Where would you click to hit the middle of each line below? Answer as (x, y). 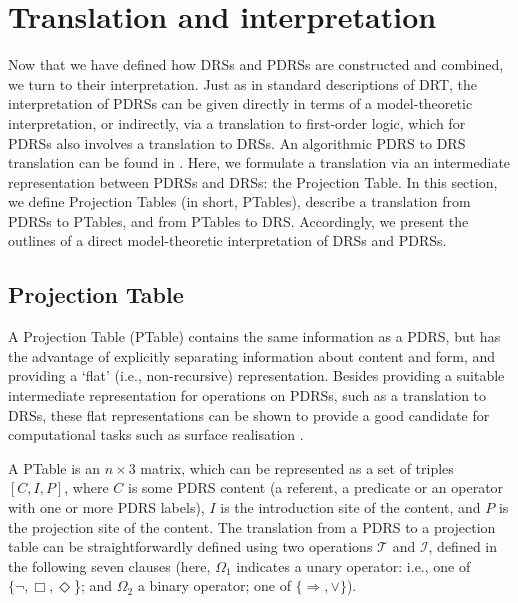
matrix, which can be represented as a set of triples (297, 467)
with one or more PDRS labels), (106, 507)
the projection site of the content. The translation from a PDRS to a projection (252, 526)
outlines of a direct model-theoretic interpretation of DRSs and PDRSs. (227, 240)
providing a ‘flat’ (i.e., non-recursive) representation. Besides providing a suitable (256, 375)
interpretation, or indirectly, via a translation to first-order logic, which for (237, 122)
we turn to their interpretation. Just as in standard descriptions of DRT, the (243, 83)
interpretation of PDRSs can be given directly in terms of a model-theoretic (240, 103)
